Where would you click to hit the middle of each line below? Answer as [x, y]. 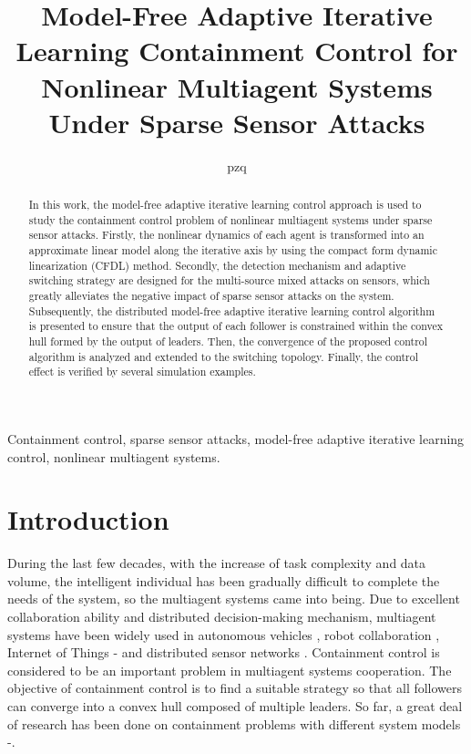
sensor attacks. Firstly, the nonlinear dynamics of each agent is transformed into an [226, 235]
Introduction [88, 519]
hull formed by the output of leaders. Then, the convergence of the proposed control [228, 341]
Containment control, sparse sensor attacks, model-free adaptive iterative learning [236, 438]
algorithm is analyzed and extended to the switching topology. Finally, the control [223, 356]
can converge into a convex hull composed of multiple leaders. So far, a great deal [235, 706]
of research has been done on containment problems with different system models [234, 723]
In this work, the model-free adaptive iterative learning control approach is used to [225, 205]
